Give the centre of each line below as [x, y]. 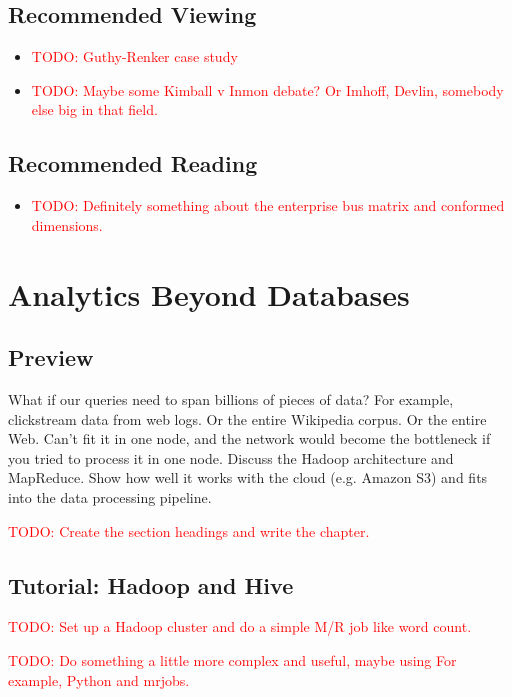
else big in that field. [94, 109]
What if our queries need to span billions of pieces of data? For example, [231, 398]
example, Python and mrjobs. [99, 679]
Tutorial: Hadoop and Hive [151, 584]
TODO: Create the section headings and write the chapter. [189, 530]
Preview [51, 357]
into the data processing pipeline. [110, 496]
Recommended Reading [133, 163]
